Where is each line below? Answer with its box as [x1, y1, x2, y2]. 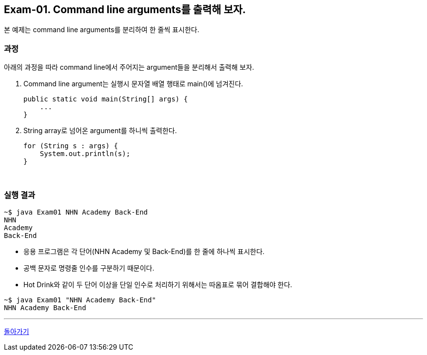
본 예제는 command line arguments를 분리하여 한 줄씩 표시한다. [4, 25, 199, 34]
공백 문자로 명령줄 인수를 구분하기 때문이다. [23, 263, 155, 272]
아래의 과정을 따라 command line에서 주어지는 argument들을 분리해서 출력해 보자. [4, 63, 254, 72]
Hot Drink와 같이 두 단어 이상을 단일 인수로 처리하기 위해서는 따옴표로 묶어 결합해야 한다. [23, 280, 292, 289]
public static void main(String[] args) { [23, 95, 188, 103]
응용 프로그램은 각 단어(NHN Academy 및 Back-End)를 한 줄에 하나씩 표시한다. [23, 247, 265, 256]
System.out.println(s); [39, 150, 131, 158]
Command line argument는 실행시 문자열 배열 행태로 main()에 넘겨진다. [23, 79, 243, 88]
